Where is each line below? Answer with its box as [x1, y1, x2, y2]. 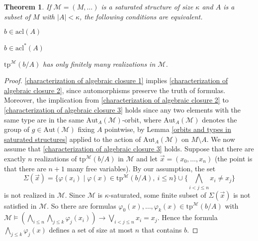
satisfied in [4, 200, 37, 211]
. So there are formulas [47, 200, 116, 211]
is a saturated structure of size [101, 1, 193, 11]
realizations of [34, 153, 77, 164]
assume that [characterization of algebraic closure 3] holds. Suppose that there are [4, 143, 254, 154]
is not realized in [4, 189, 55, 200]
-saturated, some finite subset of [108, 189, 206, 200]
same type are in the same [4, 114, 84, 124]
